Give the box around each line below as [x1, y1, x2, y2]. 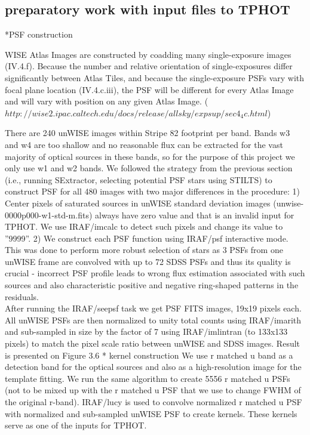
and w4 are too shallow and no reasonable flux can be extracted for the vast [5, 138, 283, 150]
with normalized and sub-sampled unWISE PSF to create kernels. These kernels [5, 407, 297, 419]
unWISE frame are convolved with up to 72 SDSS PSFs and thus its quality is [5, 255, 291, 267]
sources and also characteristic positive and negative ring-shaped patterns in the [5, 279, 299, 291]
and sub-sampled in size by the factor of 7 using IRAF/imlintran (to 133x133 [5, 325, 288, 338]
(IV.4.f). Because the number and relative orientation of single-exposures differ [5, 60, 293, 72]
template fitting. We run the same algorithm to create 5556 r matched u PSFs [5, 372, 290, 384]
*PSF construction [5, 28, 73, 41]
